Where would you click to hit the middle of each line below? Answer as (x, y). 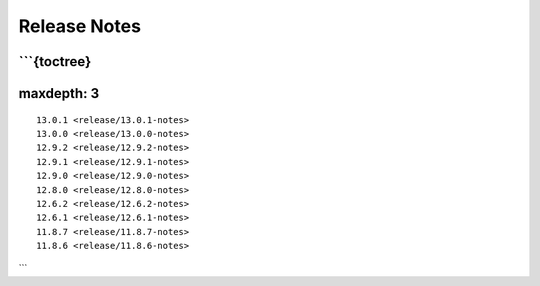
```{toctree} (55, 61)
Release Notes (80, 26)
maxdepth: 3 (59, 93)
